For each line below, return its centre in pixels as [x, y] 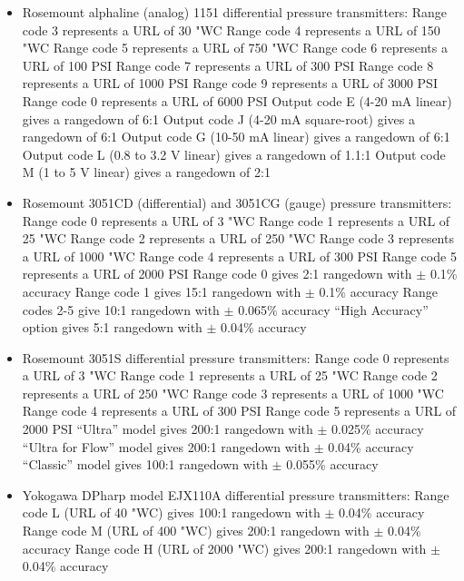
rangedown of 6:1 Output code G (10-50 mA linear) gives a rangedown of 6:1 [236, 137]
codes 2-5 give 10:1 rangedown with [121, 309]
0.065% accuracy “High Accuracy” [333, 309]
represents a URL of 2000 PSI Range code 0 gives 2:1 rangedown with [217, 274]
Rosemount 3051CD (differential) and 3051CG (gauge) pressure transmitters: [237, 202]
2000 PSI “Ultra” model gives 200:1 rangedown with [168, 429]
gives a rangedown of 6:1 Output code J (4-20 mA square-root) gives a [218, 118]
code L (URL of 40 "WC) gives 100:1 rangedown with [171, 512]
